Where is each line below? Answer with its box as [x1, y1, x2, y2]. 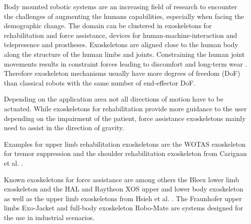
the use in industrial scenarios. [4, 212, 95, 222]
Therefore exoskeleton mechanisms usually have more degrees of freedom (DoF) [4, 68, 240, 78]
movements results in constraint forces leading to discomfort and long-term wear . [4, 58, 247, 69]
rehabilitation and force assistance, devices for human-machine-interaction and [4, 30, 237, 40]
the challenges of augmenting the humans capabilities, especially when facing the [4, 11, 244, 21]
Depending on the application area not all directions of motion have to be [4, 94, 223, 104]
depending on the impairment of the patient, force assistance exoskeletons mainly [4, 113, 246, 123]
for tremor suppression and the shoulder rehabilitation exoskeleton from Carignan [4, 148, 247, 158]
